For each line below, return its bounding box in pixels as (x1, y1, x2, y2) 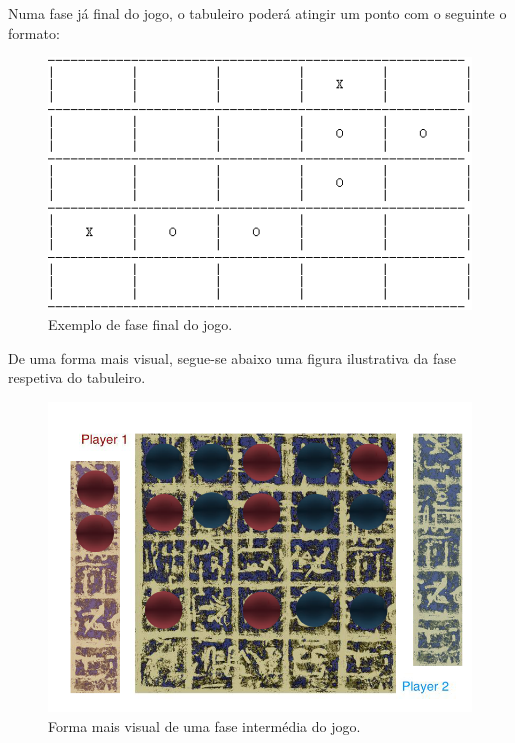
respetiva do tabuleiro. (8, 367, 146, 388)
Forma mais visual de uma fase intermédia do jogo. (48, 715, 361, 736)
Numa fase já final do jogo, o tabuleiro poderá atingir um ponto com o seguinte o (8, 3, 507, 23)
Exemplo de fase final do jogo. (48, 314, 233, 335)
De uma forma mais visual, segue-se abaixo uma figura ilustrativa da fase (8, 347, 456, 368)
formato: (8, 22, 60, 43)
